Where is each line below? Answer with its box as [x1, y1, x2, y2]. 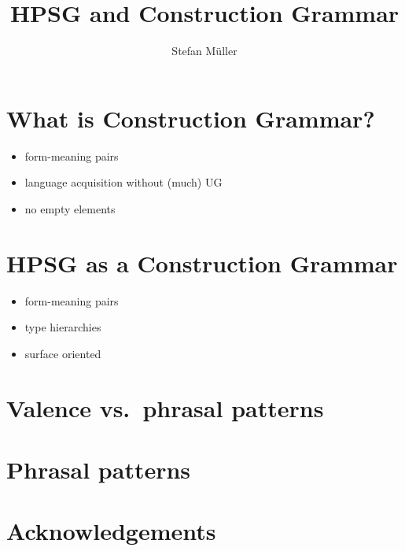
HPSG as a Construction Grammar [6, 246, 398, 279]
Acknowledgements [6, 515, 216, 547]
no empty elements [24, 200, 116, 216]
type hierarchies [24, 319, 101, 335]
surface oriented [24, 345, 101, 361]
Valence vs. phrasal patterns [6, 391, 324, 423]
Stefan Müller [171, 43, 237, 59]
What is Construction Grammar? [6, 102, 375, 134]
